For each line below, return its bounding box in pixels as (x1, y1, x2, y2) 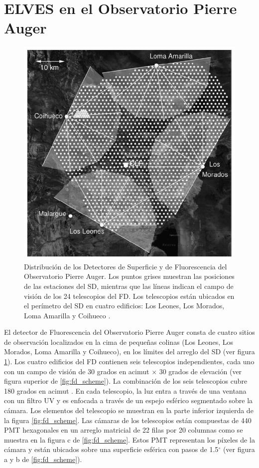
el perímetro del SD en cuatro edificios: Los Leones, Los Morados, (24, 300, 225, 311)
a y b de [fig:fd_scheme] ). (4, 454, 82, 465)
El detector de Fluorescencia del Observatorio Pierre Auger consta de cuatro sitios (4, 327, 255, 337)
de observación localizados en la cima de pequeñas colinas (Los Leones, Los (4, 336, 233, 347)
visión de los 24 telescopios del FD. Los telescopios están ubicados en (24, 290, 235, 301)
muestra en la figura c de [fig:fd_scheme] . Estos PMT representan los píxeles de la (4, 434, 255, 445)
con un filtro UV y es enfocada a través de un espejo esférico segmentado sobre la (4, 395, 253, 406)
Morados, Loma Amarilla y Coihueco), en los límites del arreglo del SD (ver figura (4, 346, 255, 357)
